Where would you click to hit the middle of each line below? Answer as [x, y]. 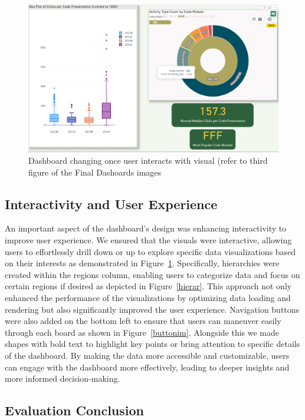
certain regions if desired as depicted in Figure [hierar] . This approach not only [148, 286]
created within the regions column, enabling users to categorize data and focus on [152, 274]
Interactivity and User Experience [111, 204]
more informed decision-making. [63, 378]
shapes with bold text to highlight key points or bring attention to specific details [152, 344]
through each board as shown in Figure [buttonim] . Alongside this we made [142, 332]
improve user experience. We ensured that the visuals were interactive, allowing [148, 240]
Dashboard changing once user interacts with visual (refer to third [148, 161]
